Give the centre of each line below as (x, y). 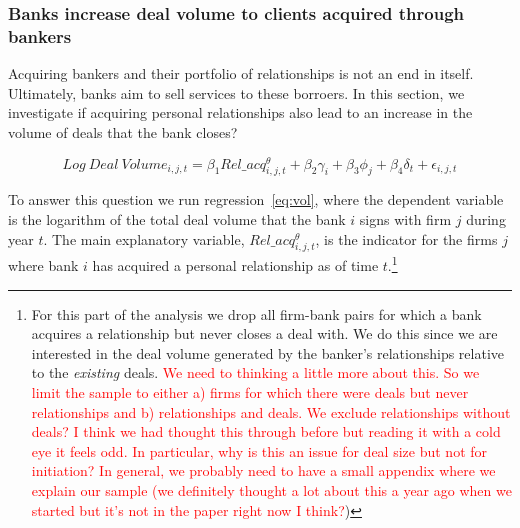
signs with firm (405, 218)
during (486, 218)
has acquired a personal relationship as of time (235, 265)
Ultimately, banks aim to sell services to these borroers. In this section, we (236, 92)
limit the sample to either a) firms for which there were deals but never (250, 392)
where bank (43, 265)
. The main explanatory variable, (144, 238)
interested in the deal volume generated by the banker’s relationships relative (268, 352)
